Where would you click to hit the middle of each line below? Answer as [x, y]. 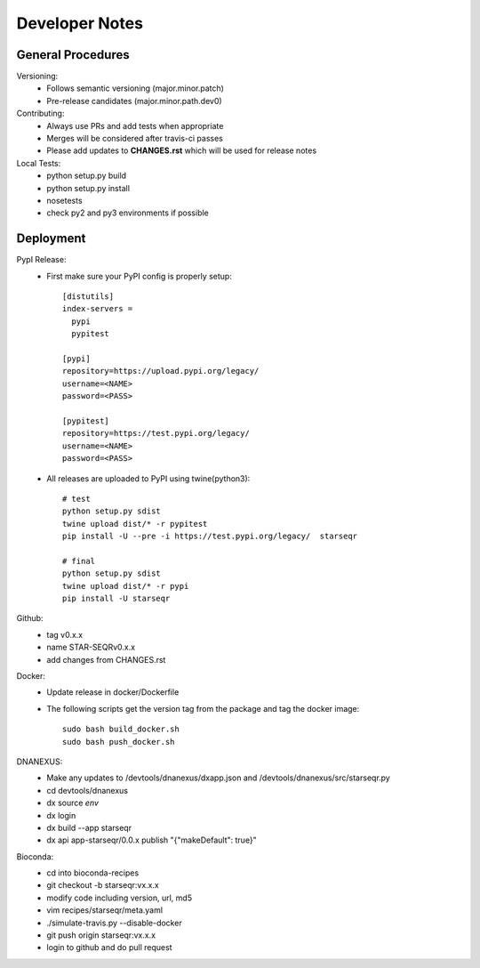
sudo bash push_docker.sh [119, 742]
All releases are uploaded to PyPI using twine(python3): [148, 478]
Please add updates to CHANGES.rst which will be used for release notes [182, 150]
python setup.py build [87, 176]
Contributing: [40, 113]
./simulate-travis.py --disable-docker [114, 923]
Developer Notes [80, 23]
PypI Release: [41, 260]
